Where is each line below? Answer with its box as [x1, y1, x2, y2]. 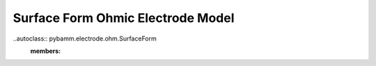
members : [30, 47, 61, 55]
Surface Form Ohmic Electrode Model [13, 10, 235, 25]
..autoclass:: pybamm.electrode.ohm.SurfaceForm [13, 34, 157, 43]
